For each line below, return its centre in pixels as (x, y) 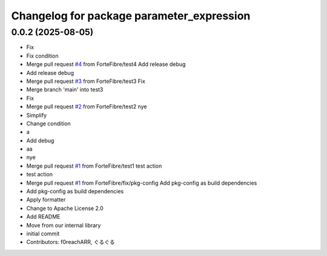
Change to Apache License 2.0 (65, 208)
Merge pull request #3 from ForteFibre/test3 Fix (86, 81)
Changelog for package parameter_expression (131, 16)
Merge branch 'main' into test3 (65, 90)
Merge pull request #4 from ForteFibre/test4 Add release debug (106, 64)
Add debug (40, 140)
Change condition (48, 123)
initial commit (43, 234)
